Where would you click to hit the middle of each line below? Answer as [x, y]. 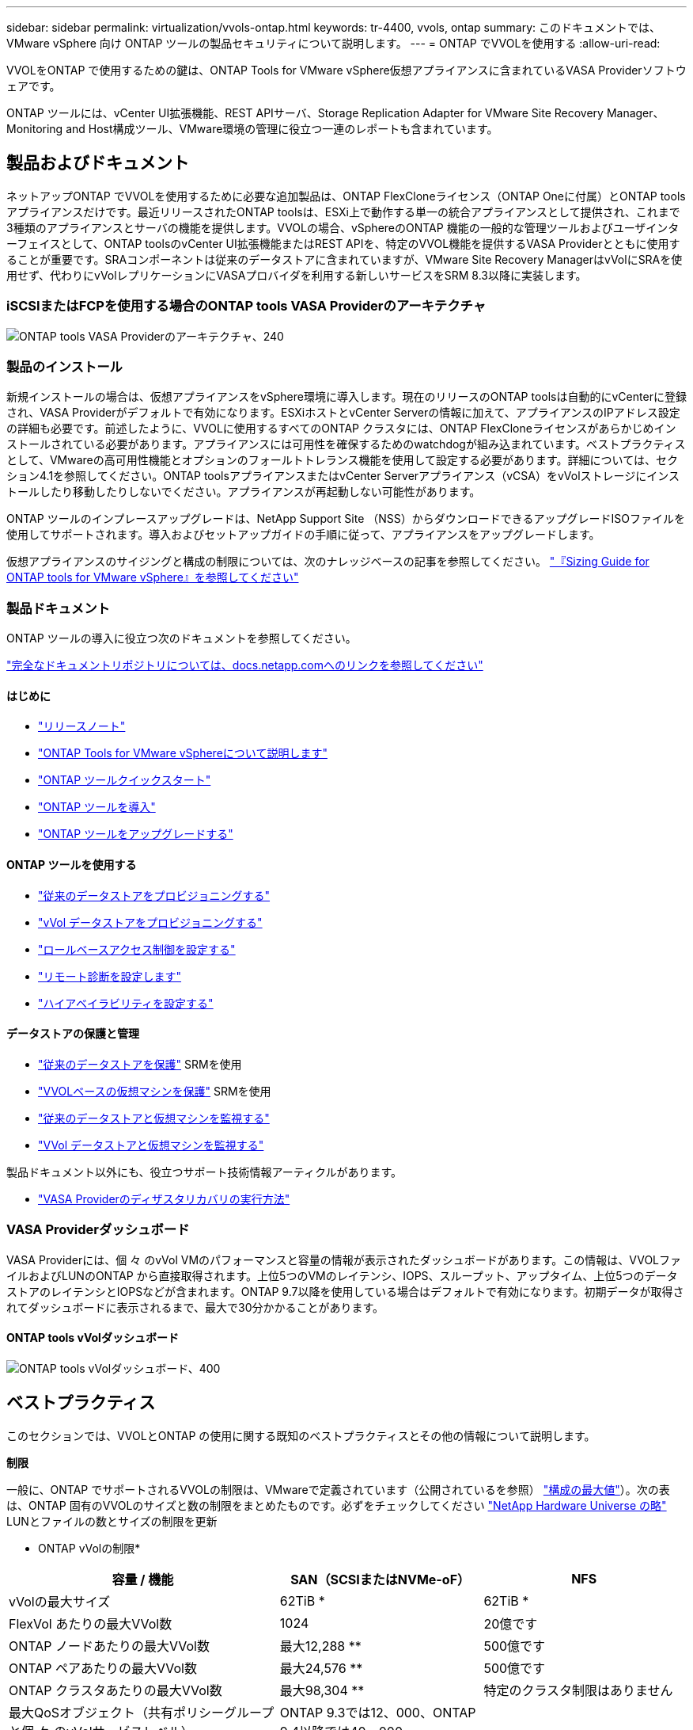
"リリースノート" [82, 726]
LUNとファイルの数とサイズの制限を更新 [112, 1521]
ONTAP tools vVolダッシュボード [93, 1338]
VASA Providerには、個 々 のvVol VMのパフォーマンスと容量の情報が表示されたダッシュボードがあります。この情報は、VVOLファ [344, 1259]
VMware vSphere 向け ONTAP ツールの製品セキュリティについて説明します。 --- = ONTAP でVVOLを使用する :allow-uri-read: [333, 43]
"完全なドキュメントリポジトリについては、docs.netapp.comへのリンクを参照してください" [245, 665]
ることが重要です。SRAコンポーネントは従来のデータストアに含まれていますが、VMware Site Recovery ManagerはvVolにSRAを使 [345, 259]
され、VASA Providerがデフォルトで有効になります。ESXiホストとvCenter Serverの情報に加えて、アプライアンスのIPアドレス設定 [343, 413]
